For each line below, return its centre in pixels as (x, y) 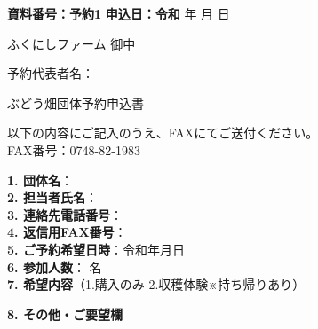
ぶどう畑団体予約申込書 (76, 102)
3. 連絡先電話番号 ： (65, 214)
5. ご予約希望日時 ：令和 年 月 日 (96, 249)
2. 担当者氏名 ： (52, 197)
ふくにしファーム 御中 (72, 43)
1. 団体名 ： (40, 180)
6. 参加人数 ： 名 (55, 266)
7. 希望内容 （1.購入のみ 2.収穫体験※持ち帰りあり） (156, 284)
